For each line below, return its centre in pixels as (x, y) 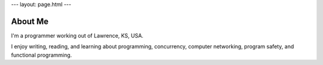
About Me (30, 21)
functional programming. (42, 55)
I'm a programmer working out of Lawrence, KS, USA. (77, 35)
